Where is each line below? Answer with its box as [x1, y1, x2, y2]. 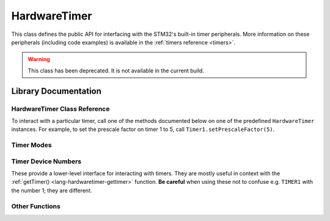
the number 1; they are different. [11, 186, 92, 194]
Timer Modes [11, 141, 52, 149]
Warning [28, 55, 50, 63]
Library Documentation [11, 86, 102, 96]
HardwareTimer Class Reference [11, 104, 110, 113]
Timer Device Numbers [11, 157, 82, 166]
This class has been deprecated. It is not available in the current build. [28, 67, 205, 74]
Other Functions [11, 202, 61, 210]
